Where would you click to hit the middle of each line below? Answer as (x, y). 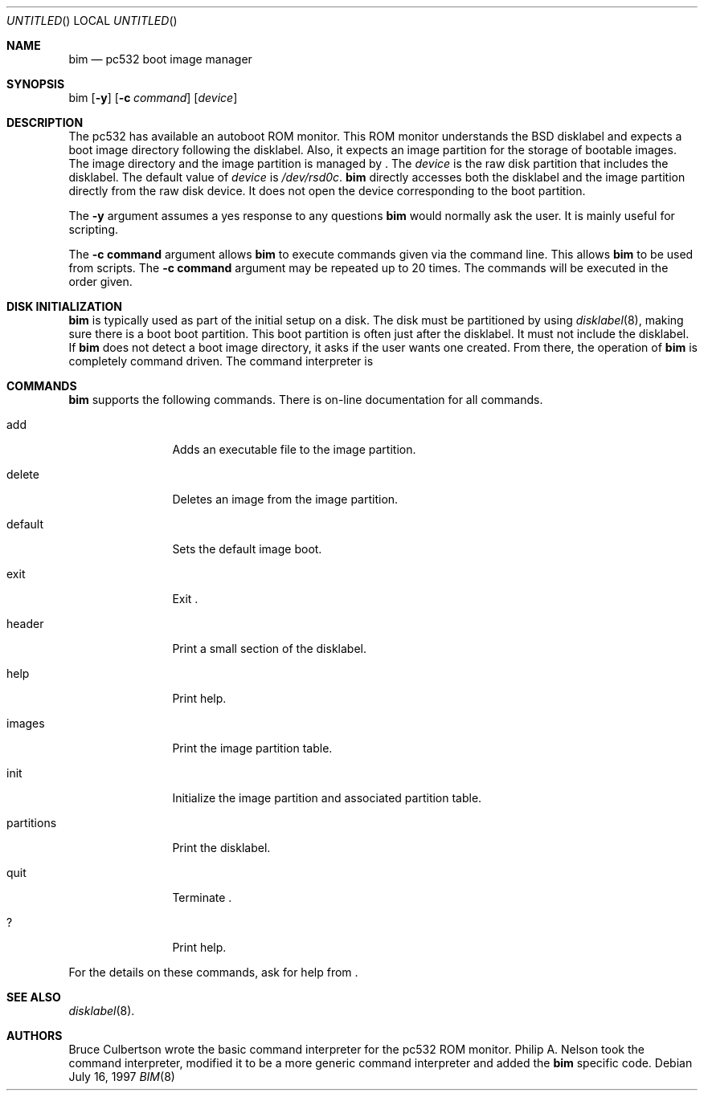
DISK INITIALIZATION (64, 306)
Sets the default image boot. (247, 549)
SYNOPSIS (36, 84)
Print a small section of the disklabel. (269, 648)
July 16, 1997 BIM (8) (122, 1077)
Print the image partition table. (252, 748)
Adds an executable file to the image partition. (294, 449)
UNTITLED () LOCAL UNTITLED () (92, 20)
